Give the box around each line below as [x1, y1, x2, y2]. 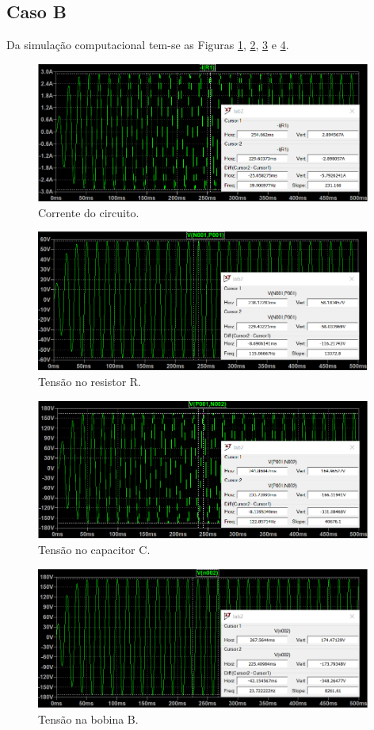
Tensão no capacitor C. [38, 541, 151, 557]
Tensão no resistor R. [38, 373, 141, 389]
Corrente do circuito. [38, 204, 139, 220]
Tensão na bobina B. [38, 710, 139, 727]
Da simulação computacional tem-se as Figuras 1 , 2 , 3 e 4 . [6, 36, 289, 53]
